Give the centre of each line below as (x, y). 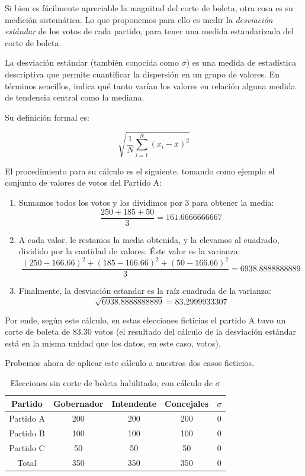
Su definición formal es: (47, 117)
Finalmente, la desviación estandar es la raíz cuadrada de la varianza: (145, 291)
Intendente (134, 403)
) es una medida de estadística (241, 62)
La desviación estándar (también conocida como (92, 62)
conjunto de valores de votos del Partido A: (84, 182)
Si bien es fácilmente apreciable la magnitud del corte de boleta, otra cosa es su (149, 8)
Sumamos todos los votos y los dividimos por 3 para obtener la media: (146, 203)
